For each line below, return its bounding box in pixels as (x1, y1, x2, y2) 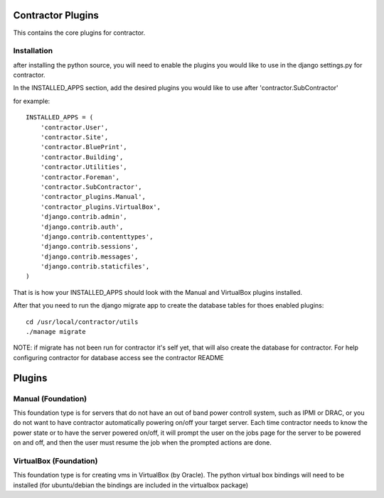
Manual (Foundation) (13, 394, 87, 404)
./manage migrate (26, 328, 86, 336)
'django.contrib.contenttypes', (40, 232, 154, 241)
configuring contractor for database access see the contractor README (13, 353, 224, 362)
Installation (13, 46, 53, 56)
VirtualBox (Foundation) (13, 455, 98, 465)
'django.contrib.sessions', (40, 242, 139, 251)
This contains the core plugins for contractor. (13, 28, 146, 37)
